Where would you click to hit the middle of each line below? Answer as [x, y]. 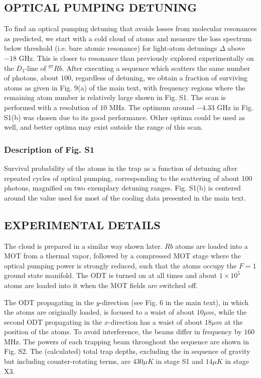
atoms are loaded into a [212, 246]
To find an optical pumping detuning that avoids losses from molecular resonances [130, 28]
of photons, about [31, 78]
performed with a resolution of [51, 107]
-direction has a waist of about [155, 321]
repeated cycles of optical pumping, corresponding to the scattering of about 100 [128, 178]
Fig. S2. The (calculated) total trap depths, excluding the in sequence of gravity [127, 351]
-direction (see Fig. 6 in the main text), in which [174, 302]
